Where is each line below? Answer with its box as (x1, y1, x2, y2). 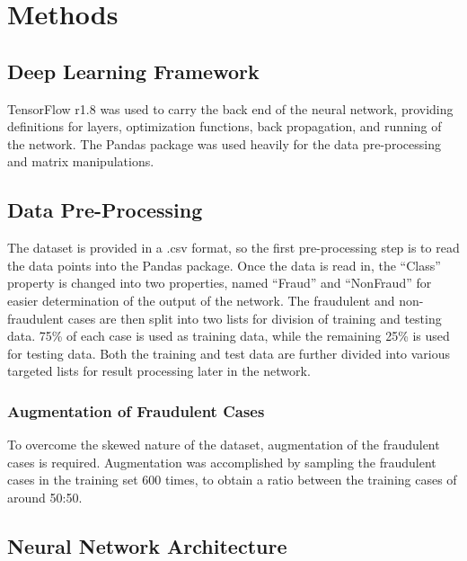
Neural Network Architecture (7, 531, 287, 559)
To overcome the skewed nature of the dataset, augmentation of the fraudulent (7, 435, 440, 454)
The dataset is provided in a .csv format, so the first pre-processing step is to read (7, 238, 460, 257)
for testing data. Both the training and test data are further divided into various (7, 343, 451, 362)
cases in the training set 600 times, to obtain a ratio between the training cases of (7, 470, 457, 489)
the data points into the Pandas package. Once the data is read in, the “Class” (7, 255, 441, 274)
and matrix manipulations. (7, 152, 154, 171)
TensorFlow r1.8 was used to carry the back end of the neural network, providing (7, 99, 454, 118)
